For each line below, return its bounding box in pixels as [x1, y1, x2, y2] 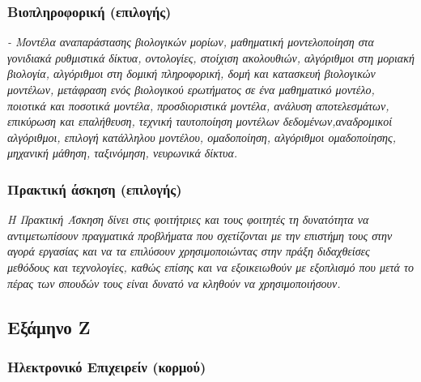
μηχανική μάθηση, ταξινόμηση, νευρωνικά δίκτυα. [7, 144, 238, 161]
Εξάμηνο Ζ [7, 314, 91, 339]
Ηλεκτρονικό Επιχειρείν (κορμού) [7, 356, 206, 376]
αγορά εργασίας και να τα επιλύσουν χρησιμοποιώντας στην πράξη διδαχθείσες [7, 243, 370, 260]
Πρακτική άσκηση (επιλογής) [7, 178, 182, 199]
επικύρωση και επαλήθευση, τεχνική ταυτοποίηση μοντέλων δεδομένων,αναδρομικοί [7, 113, 393, 130]
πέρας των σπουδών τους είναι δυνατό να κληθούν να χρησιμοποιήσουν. [7, 274, 341, 291]
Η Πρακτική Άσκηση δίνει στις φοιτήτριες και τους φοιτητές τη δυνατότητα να [7, 211, 369, 228]
